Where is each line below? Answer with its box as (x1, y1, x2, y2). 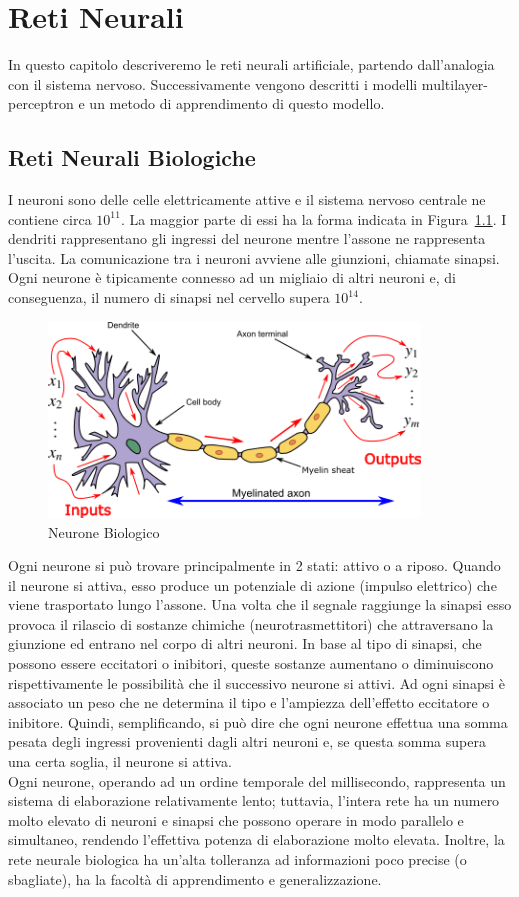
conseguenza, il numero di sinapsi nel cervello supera (8, 287, 330, 308)
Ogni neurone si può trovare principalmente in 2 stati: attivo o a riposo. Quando (8, 555, 501, 576)
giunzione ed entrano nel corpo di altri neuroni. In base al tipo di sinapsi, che (8, 633, 482, 654)
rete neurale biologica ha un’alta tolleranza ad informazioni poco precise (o (8, 849, 467, 869)
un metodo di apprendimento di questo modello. (89, 93, 385, 114)
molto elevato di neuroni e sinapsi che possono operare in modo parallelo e (8, 809, 464, 830)
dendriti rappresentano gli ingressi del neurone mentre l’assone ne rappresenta (8, 228, 486, 249)
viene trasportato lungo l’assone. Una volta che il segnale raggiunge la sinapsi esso (8, 594, 512, 615)
